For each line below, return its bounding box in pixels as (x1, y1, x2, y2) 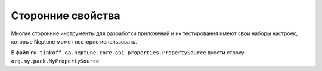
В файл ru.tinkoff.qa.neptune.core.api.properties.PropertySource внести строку (11, 49, 244, 56)
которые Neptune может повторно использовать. (11, 38, 137, 45)
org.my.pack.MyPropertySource (11, 57, 100, 64)
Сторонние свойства (11, 9, 120, 22)
